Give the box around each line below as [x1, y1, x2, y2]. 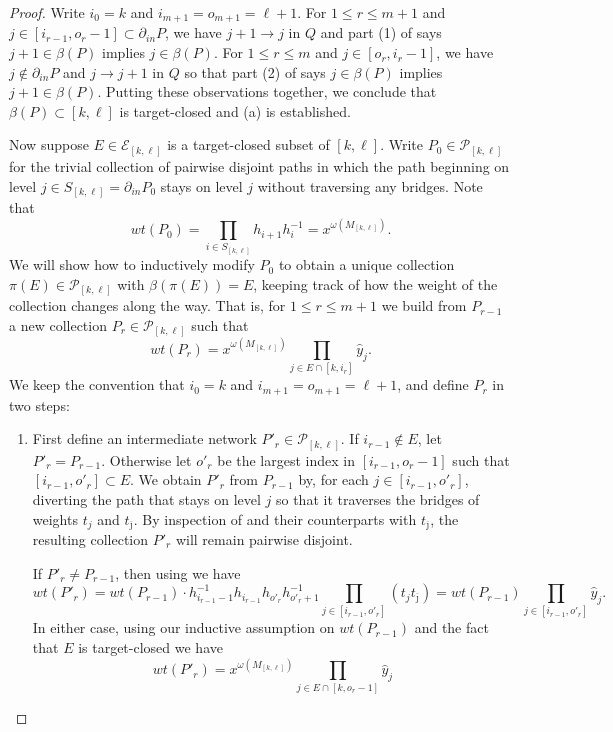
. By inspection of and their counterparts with [133, 508, 417, 529]
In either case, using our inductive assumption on [32, 617, 335, 638]
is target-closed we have [78, 637, 223, 658]
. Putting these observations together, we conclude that [97, 81, 437, 102]
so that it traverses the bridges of [275, 488, 480, 509]
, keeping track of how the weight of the [253, 273, 498, 294]
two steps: [9, 394, 70, 415]
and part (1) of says [320, 22, 442, 43]
